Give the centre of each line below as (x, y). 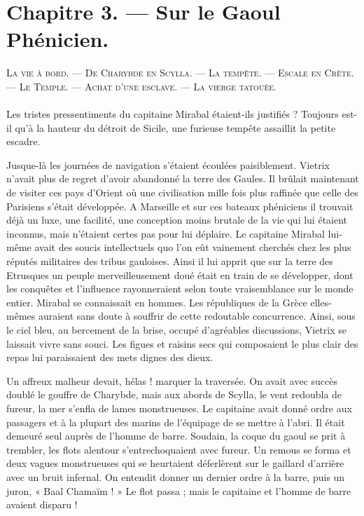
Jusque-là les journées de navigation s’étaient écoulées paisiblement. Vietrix (168, 164)
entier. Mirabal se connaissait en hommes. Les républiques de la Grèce (157, 302)
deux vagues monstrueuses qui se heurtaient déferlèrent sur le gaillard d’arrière (175, 463)
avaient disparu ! (42, 504)
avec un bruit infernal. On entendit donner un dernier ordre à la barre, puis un (176, 476)
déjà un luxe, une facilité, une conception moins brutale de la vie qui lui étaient (177, 220)
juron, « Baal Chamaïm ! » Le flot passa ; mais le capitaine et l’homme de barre (179, 490)
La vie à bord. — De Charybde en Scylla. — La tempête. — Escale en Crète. (180, 73)
